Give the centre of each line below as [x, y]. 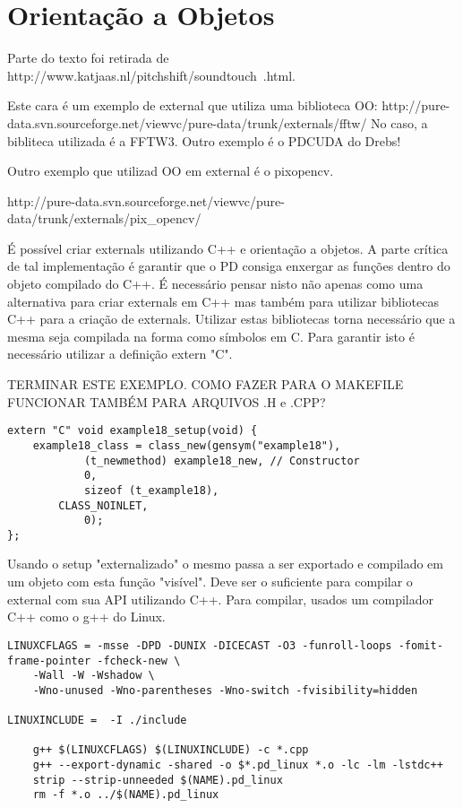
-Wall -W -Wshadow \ [94, 676]
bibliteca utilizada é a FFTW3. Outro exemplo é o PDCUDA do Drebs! [204, 140]
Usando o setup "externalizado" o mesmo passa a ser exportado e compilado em [225, 564]
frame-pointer [49, 660]
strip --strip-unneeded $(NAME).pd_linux [158, 780]
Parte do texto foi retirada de [88, 58]
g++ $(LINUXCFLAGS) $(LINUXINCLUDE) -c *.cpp [171, 750]
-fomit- [420, 645]
